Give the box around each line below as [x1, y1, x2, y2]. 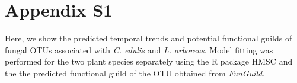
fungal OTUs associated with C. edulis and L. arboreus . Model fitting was [5, 43, 273, 56]
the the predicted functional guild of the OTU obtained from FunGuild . [5, 66, 265, 79]
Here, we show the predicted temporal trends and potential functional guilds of [5, 32, 292, 44]
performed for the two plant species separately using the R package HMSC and [5, 55, 293, 68]
